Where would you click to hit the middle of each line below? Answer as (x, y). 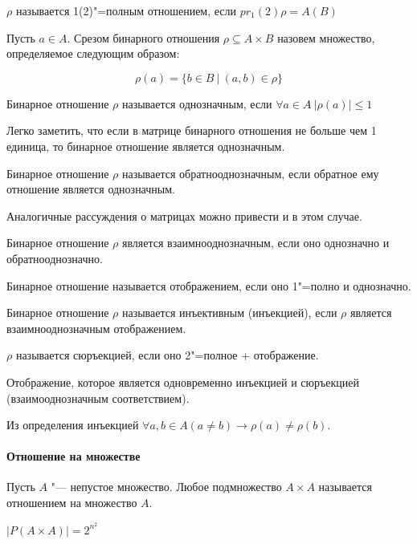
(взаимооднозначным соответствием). (98, 398)
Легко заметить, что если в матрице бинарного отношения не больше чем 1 (192, 130)
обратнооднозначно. (55, 258)
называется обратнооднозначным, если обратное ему (250, 173)
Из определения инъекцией (73, 425)
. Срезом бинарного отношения (143, 37)
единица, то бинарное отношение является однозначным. (146, 146)
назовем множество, (326, 37)
